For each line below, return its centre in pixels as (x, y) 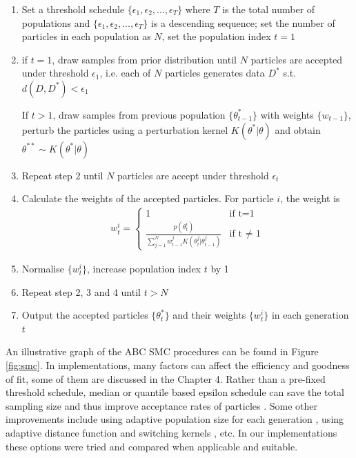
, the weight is (310, 198)
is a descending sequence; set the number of (243, 22)
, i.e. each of (125, 73)
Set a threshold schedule (73, 9)
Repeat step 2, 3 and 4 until (81, 291)
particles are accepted (296, 59)
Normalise (43, 268)
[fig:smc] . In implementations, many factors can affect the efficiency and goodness (178, 365)
